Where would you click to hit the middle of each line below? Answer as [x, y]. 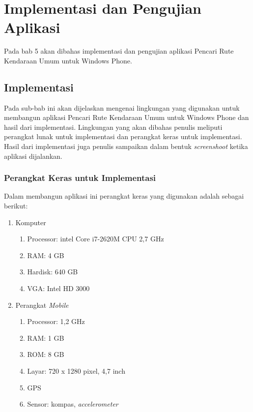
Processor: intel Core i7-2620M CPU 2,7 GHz [96, 239]
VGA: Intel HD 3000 [58, 288]
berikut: [16, 206]
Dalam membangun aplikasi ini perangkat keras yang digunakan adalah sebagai [124, 196]
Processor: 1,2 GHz [56, 321]
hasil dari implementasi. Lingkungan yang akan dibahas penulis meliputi [113, 127]
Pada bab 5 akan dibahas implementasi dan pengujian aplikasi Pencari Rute [119, 51]
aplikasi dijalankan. [33, 156]
